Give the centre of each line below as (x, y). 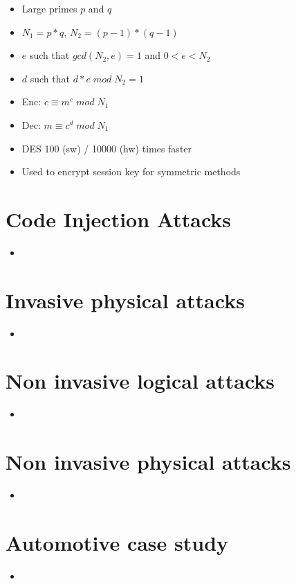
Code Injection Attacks (119, 219)
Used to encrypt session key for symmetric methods (131, 171)
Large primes (49, 8)
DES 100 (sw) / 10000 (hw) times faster (107, 148)
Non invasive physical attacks (148, 462)
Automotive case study (117, 542)
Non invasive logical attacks (140, 381)
